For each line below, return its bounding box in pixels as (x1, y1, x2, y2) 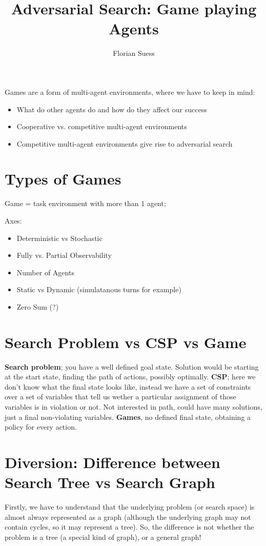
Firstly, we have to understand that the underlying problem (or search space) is (5, 501, 255, 512)
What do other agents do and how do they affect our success (16, 104, 207, 114)
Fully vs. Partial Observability (16, 250, 112, 260)
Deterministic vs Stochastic (16, 232, 103, 243)
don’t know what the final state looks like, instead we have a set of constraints (5, 381, 251, 392)
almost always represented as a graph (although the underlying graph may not (5, 511, 251, 522)
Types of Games (5, 168, 121, 189)
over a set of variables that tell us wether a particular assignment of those (5, 391, 236, 402)
